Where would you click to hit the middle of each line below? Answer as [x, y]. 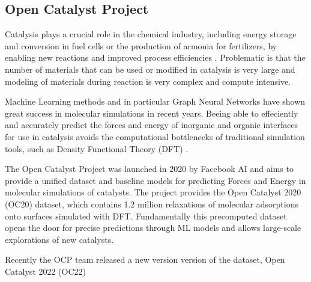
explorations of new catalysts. [59, 239]
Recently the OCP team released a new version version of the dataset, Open [145, 259]
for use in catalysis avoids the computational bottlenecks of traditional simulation [155, 136]
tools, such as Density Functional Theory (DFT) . [97, 148]
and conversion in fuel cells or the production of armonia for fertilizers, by [141, 45]
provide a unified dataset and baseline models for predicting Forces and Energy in [155, 180]
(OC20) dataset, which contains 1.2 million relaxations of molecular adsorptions [152, 204]
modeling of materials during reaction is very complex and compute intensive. [148, 81]
